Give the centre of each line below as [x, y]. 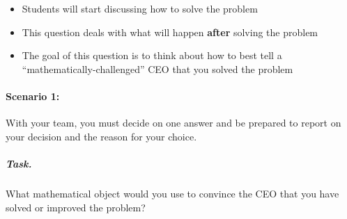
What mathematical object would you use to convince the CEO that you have [172, 193]
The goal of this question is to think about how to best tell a [152, 55]
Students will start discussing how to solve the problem [140, 8]
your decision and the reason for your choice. [101, 136]
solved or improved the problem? [76, 207]
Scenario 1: [33, 96]
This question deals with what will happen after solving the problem [170, 32]
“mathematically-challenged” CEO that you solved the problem [157, 68]
